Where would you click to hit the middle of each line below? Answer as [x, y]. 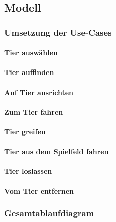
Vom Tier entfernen [39, 191]
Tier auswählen [31, 53]
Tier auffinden [29, 72]
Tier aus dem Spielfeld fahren [56, 151]
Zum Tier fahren [34, 112]
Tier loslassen [28, 171]
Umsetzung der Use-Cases [58, 32]
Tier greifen [25, 131]
